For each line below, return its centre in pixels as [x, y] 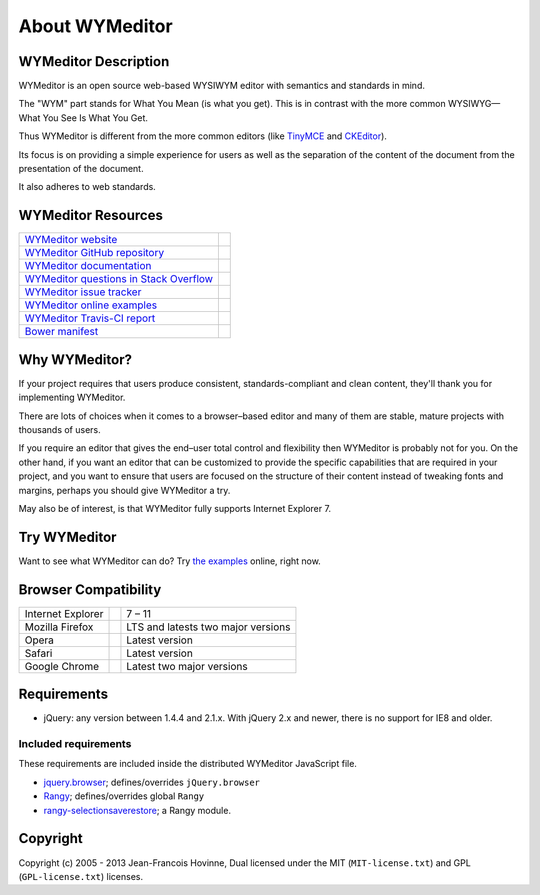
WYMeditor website [71, 240]
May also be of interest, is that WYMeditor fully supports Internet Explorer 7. [175, 508]
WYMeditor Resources [91, 215]
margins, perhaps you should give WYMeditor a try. [124, 490]
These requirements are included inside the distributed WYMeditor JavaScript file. [187, 764]
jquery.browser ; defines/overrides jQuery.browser [151, 782]
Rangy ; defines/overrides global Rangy [124, 796]
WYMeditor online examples [91, 305]
